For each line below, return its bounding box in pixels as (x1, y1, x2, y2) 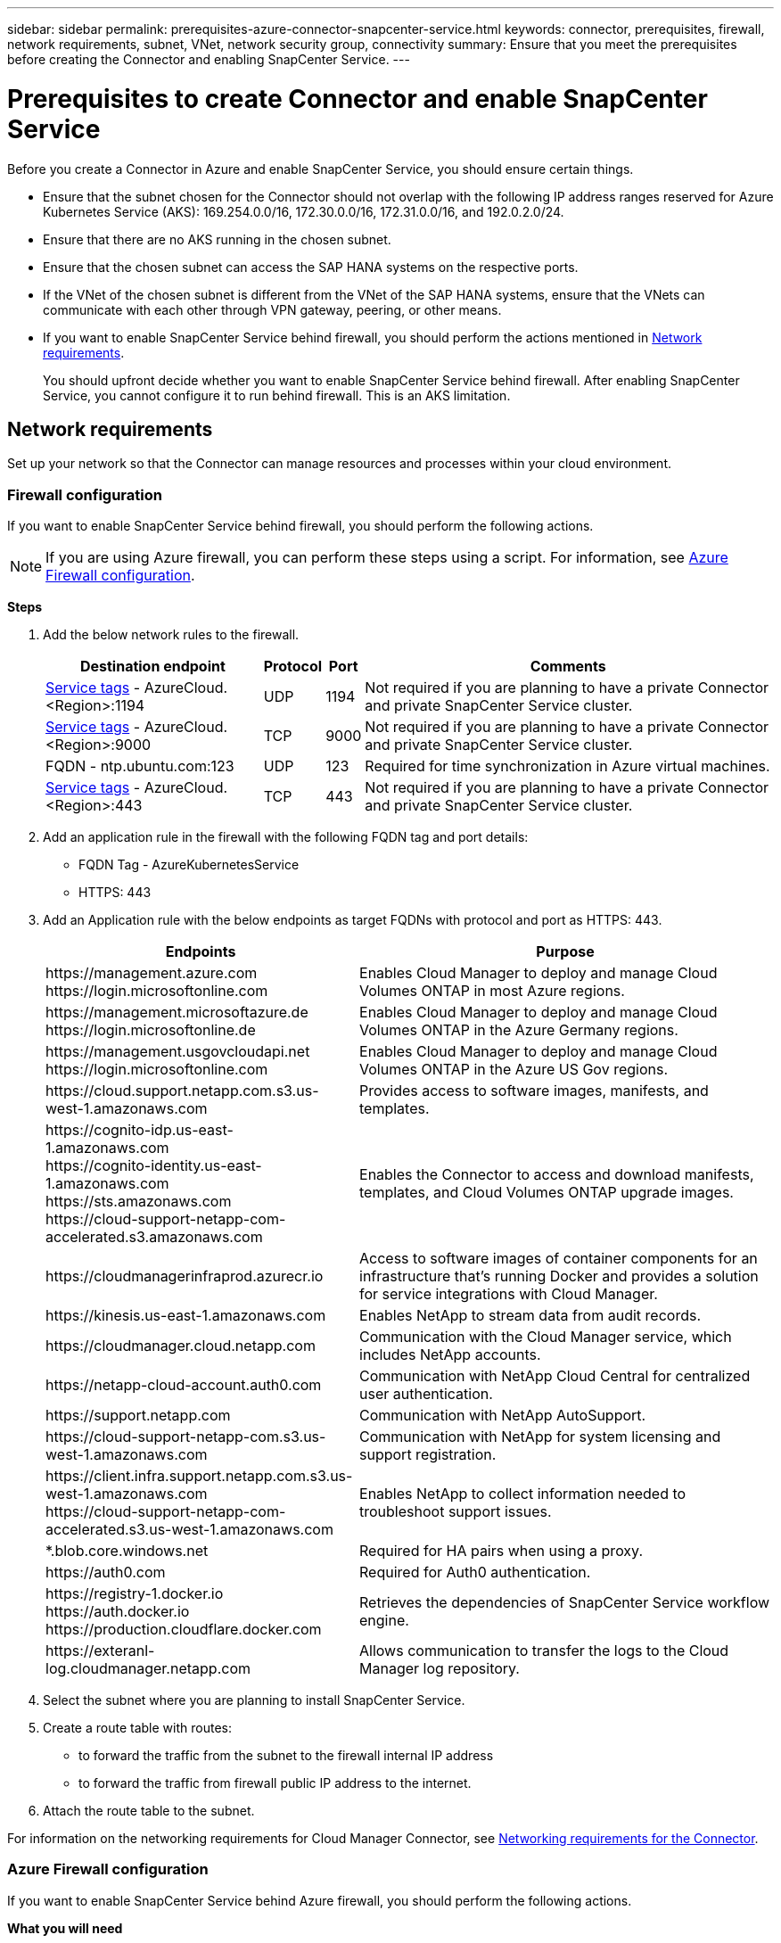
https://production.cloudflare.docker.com (45, 1620, 322, 1639)
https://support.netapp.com (45, 1406, 231, 1425)
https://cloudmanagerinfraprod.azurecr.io (45, 1267, 324, 1286)
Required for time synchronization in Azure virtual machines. (365, 757, 770, 776)
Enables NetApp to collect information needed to (359, 1485, 686, 1503)
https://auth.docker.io (45, 1602, 190, 1621)
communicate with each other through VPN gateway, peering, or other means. (43, 301, 502, 317)
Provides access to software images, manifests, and (359, 1082, 709, 1100)
